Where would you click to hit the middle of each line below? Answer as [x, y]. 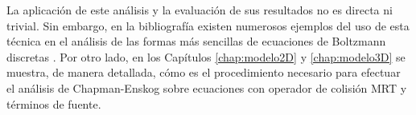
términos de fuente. [54, 103]
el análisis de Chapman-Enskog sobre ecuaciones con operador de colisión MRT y [207, 87]
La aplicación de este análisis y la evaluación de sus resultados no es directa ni [200, 10]
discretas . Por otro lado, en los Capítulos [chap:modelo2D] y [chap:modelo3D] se [206, 56]
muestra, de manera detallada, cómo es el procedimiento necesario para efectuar [204, 72]
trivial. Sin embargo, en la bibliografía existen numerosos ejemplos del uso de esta [208, 25]
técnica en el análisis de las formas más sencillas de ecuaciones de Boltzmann [196, 41]
